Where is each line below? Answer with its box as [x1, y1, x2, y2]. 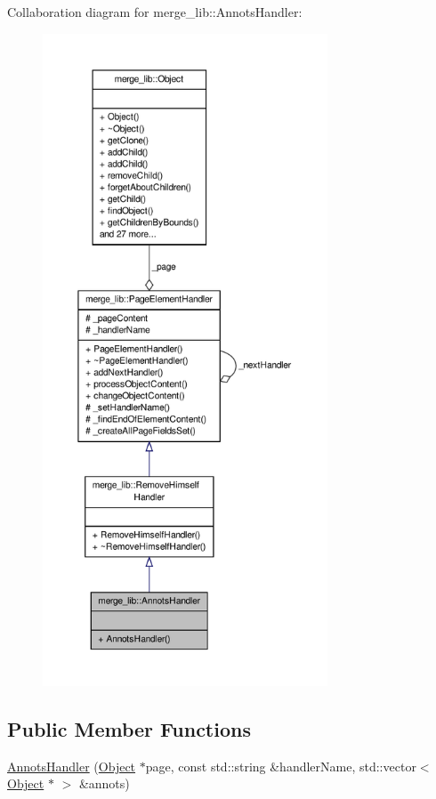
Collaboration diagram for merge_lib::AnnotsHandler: [7, 3, 303, 20]
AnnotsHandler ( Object [7, 756, 136, 775]
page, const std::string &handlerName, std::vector [145, 756, 416, 775]
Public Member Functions [7, 714, 251, 742]
